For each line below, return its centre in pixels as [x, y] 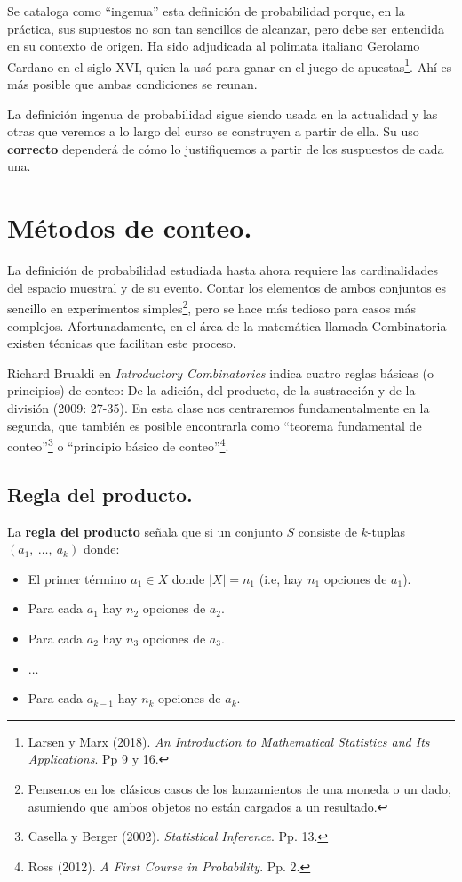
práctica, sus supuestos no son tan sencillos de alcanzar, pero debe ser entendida [226, 28]
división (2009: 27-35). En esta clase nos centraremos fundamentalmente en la [219, 407]
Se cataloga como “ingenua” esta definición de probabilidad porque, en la [206, 11]
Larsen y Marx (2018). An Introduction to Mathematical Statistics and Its [229, 741]
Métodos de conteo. [130, 227]
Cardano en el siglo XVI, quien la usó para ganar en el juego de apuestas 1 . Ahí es [230, 65]
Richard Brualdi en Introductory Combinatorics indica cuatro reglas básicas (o [220, 372]
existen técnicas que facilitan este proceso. [122, 343]
